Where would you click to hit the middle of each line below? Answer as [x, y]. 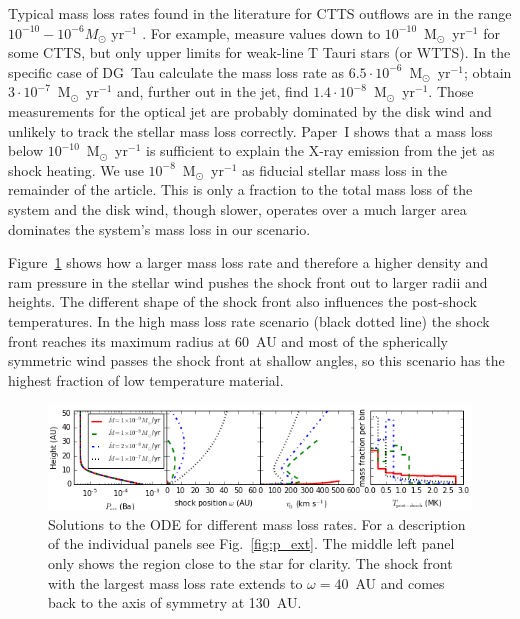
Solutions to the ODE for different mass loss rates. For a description [257, 523]
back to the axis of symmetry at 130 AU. [175, 602]
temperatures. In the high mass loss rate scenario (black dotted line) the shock [249, 320]
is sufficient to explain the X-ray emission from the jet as [320, 150]
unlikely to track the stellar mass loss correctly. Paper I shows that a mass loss [250, 130]
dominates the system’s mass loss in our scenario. [159, 228]
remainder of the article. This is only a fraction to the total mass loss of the [240, 189]
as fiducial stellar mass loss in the [344, 169]
